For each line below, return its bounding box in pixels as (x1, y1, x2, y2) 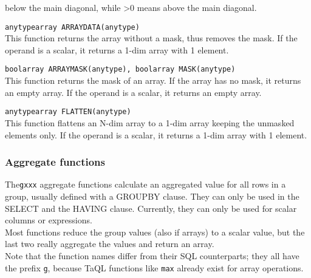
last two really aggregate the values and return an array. (5, 237, 214, 250)
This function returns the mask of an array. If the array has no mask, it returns (5, 74, 301, 87)
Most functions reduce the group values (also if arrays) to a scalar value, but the (5, 225, 305, 238)
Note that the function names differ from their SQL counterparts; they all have (5, 249, 299, 262)
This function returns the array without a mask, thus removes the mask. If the (5, 32, 298, 44)
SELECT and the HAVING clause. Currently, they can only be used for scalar (5, 202, 297, 214)
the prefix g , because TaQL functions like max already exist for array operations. (5, 261, 304, 274)
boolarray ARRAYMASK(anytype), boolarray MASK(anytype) (5, 65, 236, 74)
